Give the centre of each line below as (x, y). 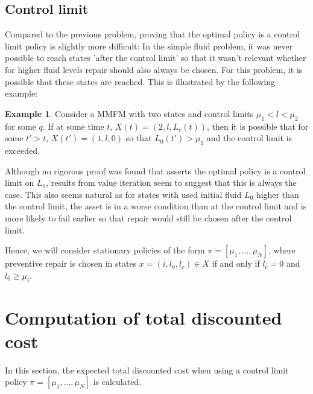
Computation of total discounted (144, 317)
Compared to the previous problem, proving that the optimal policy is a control (152, 34)
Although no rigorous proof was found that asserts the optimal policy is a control (155, 170)
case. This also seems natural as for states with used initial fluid (123, 194)
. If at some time (73, 126)
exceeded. (22, 150)
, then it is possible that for (258, 126)
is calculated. (117, 382)
